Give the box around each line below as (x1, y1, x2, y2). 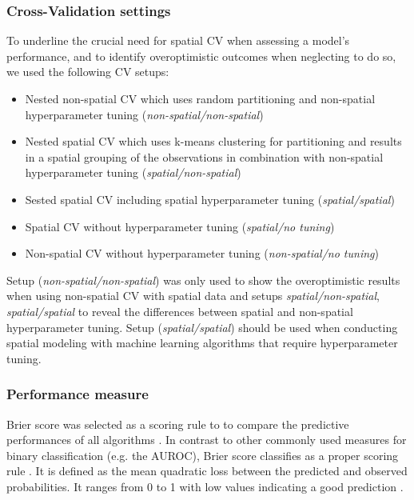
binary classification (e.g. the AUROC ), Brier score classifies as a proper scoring (6, 446, 399, 463)
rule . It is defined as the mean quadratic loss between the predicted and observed (6, 462, 408, 479)
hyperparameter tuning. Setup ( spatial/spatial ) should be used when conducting (6, 318, 398, 335)
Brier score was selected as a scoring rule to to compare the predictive (6, 415, 349, 432)
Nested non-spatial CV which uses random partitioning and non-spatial (25, 90, 376, 106)
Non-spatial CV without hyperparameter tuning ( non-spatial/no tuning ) (25, 245, 379, 262)
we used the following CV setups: (6, 63, 169, 80)
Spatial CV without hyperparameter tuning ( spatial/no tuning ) (25, 218, 335, 234)
